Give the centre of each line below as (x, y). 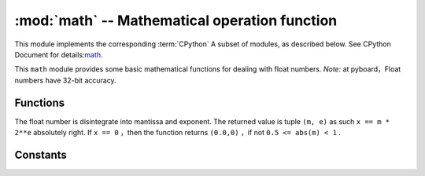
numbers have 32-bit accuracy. (66, 80)
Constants (41, 154)
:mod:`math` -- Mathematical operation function (176, 20)
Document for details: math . (59, 54)
